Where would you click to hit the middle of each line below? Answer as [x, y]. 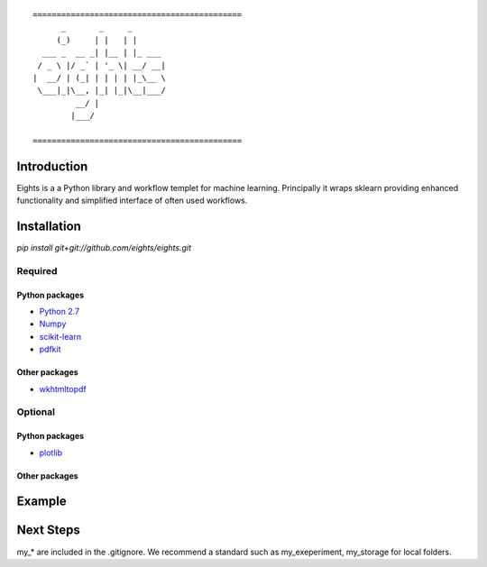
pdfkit [50, 349]
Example [41, 502]
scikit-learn [60, 336]
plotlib [51, 453]
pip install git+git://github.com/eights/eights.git [104, 248]
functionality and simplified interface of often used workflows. [132, 201]
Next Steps [48, 530]
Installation [49, 227]
